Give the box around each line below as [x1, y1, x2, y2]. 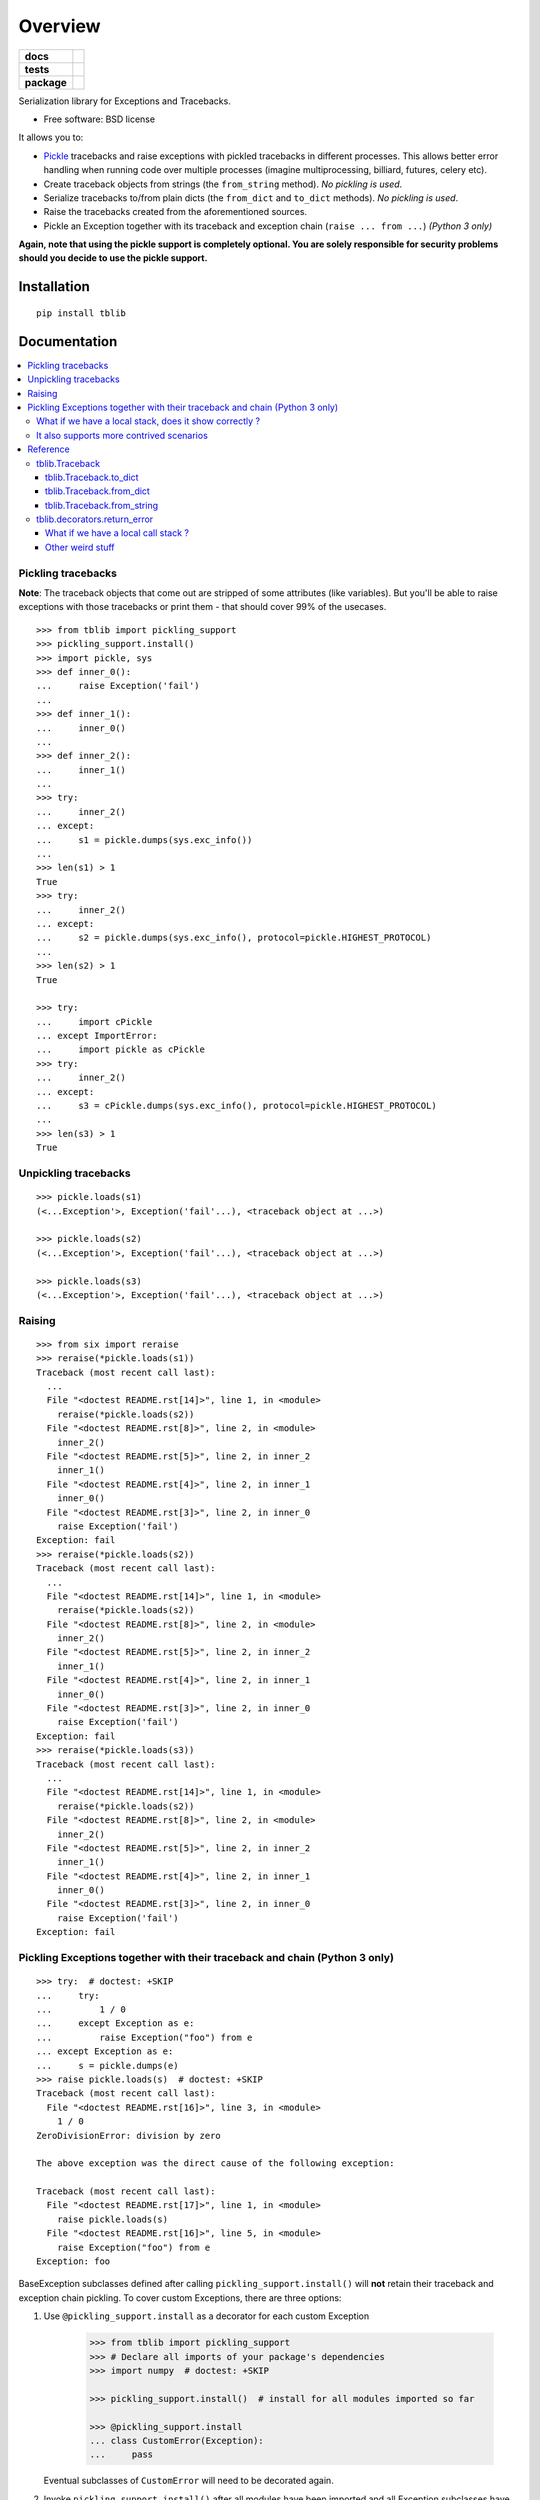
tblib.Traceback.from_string [45, 499, 159, 511]
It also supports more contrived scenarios [36, 429, 209, 441]
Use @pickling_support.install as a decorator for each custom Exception [43, 2310, 370, 2322]
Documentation [18, 333, 118, 350]
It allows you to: [18, 131, 84, 144]
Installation [18, 278, 90, 295]
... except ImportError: [36, 1030, 158, 1042]
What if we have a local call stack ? [45, 527, 190, 539]
